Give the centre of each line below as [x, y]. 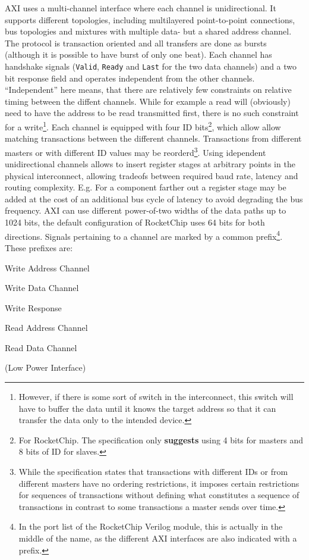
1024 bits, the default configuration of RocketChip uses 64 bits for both [135, 222]
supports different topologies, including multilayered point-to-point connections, [150, 19]
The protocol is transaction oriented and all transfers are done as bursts [136, 43]
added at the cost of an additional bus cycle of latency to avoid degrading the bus [154, 198]
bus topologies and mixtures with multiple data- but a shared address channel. [148, 31]
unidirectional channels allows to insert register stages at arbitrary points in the [150, 164]
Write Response [33, 307]
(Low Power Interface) [45, 367]
